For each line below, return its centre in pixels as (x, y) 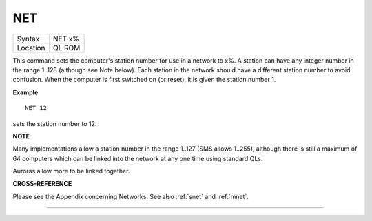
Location (31, 48)
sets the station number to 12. (55, 123)
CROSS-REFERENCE (42, 184)
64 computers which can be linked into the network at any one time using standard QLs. (138, 158)
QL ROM (66, 48)
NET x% (66, 39)
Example (25, 92)
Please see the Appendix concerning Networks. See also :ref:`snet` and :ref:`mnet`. (131, 196)
